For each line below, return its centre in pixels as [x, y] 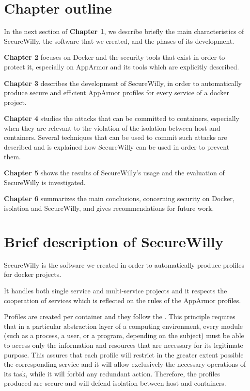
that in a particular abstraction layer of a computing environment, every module [124, 326]
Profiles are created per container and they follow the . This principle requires [120, 316]
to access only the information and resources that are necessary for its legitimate [124, 345]
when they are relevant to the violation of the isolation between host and [112, 127]
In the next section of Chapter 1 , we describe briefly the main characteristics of [124, 31]
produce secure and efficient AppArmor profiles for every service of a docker [117, 93]
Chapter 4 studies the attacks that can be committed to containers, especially [122, 118]
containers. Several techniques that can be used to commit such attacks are [116, 137]
